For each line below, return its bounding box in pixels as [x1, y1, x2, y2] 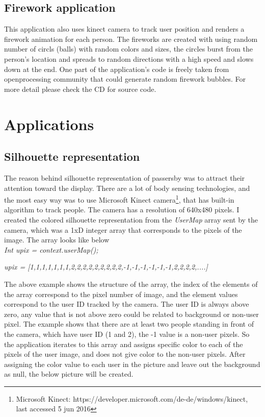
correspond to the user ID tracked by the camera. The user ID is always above [4, 299, 249, 309]
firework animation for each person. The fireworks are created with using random [4, 33, 258, 44]
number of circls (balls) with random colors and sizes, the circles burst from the [4, 43, 253, 54]
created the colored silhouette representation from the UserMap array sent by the [4, 214, 258, 225]
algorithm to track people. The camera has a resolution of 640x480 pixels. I [4, 204, 240, 215]
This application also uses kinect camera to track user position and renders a [4, 23, 245, 34]
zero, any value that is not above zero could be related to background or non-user [4, 308, 259, 319]
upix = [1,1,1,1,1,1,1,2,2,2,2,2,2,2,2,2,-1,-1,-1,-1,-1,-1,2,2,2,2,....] [4, 261, 208, 272]
